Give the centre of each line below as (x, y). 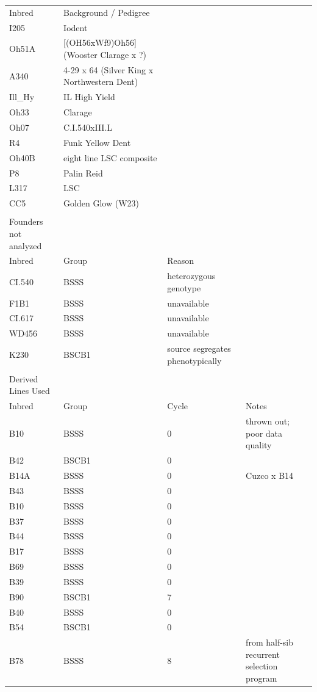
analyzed (26, 245)
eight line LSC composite (110, 157)
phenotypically (194, 360)
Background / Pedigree (107, 12)
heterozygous (191, 276)
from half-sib (270, 642)
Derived (24, 378)
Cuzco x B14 (270, 475)
